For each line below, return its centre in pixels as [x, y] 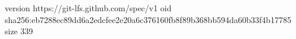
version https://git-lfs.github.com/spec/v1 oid [88, 8]
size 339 [19, 31]
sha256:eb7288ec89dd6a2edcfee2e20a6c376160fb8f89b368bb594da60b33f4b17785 [148, 19]
